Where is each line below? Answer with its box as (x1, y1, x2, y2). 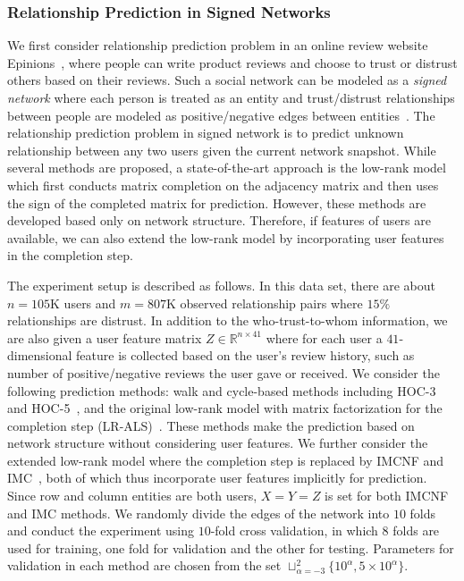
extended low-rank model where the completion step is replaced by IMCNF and (7, 450, 444, 469)
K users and (50, 293, 116, 312)
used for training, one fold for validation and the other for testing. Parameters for (7, 538, 454, 557)
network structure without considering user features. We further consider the (7, 434, 428, 452)
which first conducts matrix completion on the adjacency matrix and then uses (7, 175, 439, 194)
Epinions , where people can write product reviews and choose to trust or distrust (7, 53, 458, 72)
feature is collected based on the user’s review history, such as (76, 346, 415, 365)
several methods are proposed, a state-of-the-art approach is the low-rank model (7, 158, 446, 177)
